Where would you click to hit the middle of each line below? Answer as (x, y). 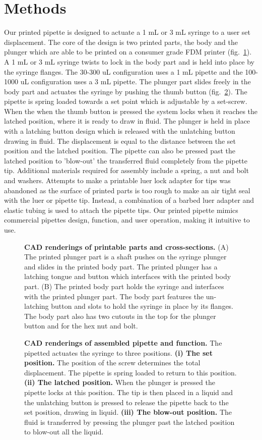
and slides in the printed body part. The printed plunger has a (121, 266)
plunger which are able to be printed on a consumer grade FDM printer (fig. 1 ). (128, 52)
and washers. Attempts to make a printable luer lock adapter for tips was (117, 180)
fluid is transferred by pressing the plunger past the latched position (129, 422)
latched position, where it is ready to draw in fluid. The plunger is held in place (127, 121)
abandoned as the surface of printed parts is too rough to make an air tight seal (127, 190)
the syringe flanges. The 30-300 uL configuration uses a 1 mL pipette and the (123, 71)
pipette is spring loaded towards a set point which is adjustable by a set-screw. (126, 101)
